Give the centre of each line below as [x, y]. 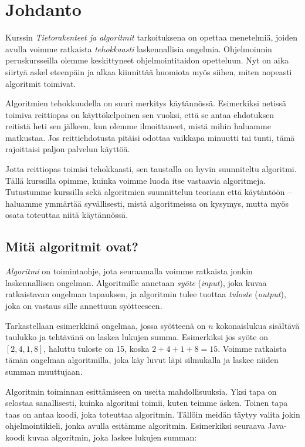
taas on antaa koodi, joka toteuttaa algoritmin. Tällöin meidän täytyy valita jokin [153, 414]
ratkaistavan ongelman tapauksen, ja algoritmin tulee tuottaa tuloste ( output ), [146, 294]
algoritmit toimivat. [41, 83]
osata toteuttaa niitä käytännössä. [67, 215]
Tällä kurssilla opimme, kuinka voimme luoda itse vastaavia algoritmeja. [136, 180]
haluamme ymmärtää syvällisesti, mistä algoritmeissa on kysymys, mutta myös [147, 203]
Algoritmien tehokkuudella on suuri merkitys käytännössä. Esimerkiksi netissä [146, 103]
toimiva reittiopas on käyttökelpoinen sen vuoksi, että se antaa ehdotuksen [140, 114]
